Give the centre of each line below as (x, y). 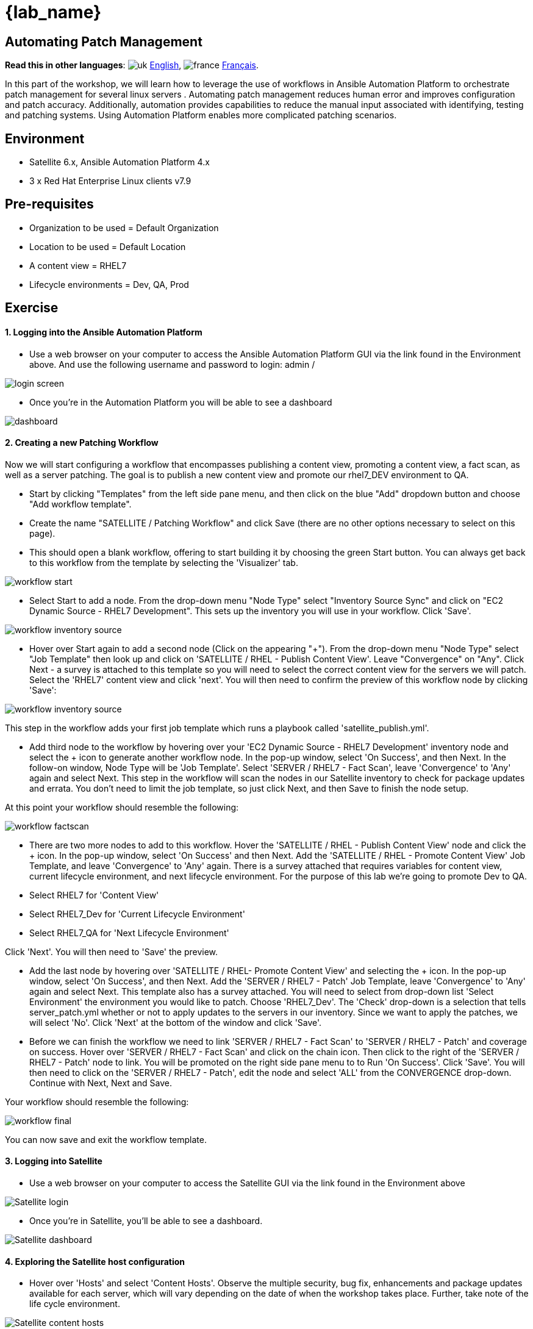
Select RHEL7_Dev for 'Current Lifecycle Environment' (137, 914)
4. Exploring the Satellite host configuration (95, 1261)
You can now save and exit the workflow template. (106, 1139)
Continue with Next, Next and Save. (101, 1083)
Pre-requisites (49, 204)
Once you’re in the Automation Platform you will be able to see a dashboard (181, 402)
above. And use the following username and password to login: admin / (172, 364)
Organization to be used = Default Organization (124, 227)
